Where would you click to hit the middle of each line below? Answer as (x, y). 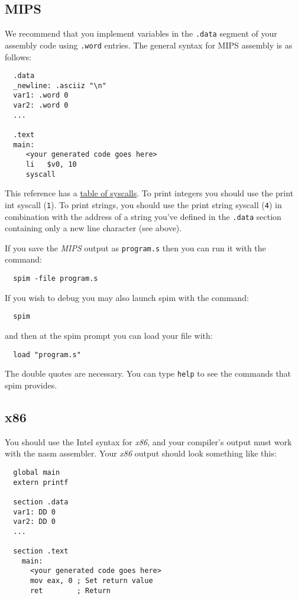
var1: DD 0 (34, 512)
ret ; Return (70, 590)
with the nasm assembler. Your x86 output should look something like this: (141, 453)
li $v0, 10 (51, 165)
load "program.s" (47, 354)
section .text (41, 551)
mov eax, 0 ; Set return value (91, 581)
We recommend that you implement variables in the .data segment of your (141, 33)
